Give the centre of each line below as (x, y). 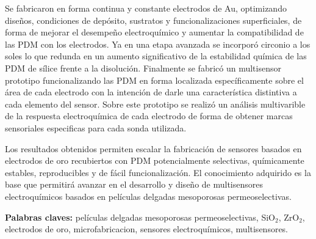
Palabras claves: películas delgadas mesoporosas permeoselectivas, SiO (140, 217)
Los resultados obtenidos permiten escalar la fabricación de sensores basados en (153, 148)
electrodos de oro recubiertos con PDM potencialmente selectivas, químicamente (155, 160)
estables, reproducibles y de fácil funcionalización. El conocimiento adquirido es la (158, 172)
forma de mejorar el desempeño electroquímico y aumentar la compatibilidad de (154, 32)
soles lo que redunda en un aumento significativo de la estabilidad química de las (156, 56)
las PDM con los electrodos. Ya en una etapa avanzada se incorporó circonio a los (158, 44)
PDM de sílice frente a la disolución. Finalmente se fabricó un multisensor (143, 68)
